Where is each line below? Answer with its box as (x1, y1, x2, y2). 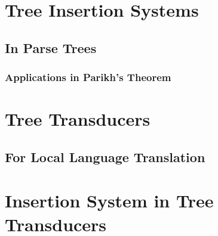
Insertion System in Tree (5, 188, 214, 213)
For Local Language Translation (5, 147, 205, 166)
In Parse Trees (5, 38, 97, 57)
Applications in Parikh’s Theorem (5, 70, 171, 85)
